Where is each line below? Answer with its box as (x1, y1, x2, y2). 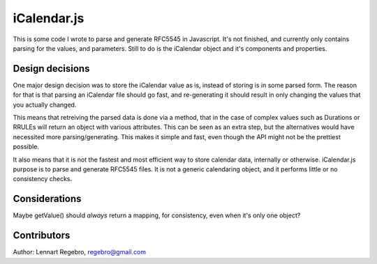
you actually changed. (13, 100, 77, 109)
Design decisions (13, 63, 90, 75)
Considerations (13, 193, 82, 205)
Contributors (13, 230, 71, 242)
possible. (13, 143, 40, 151)
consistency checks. (13, 175, 73, 183)
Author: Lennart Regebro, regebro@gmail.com (13, 248, 147, 256)
